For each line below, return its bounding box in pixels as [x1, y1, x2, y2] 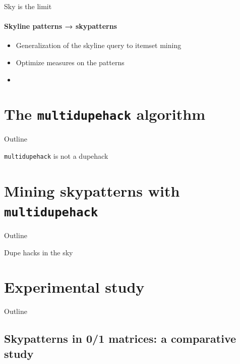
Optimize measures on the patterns [16, 57, 125, 67]
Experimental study [4, 277, 145, 297]
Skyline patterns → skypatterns [4, 21, 117, 31]
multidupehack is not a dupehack [4, 151, 108, 161]
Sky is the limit [4, 1, 52, 11]
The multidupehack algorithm [4, 104, 205, 124]
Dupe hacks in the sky [4, 247, 73, 257]
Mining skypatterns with [4, 180, 180, 201]
